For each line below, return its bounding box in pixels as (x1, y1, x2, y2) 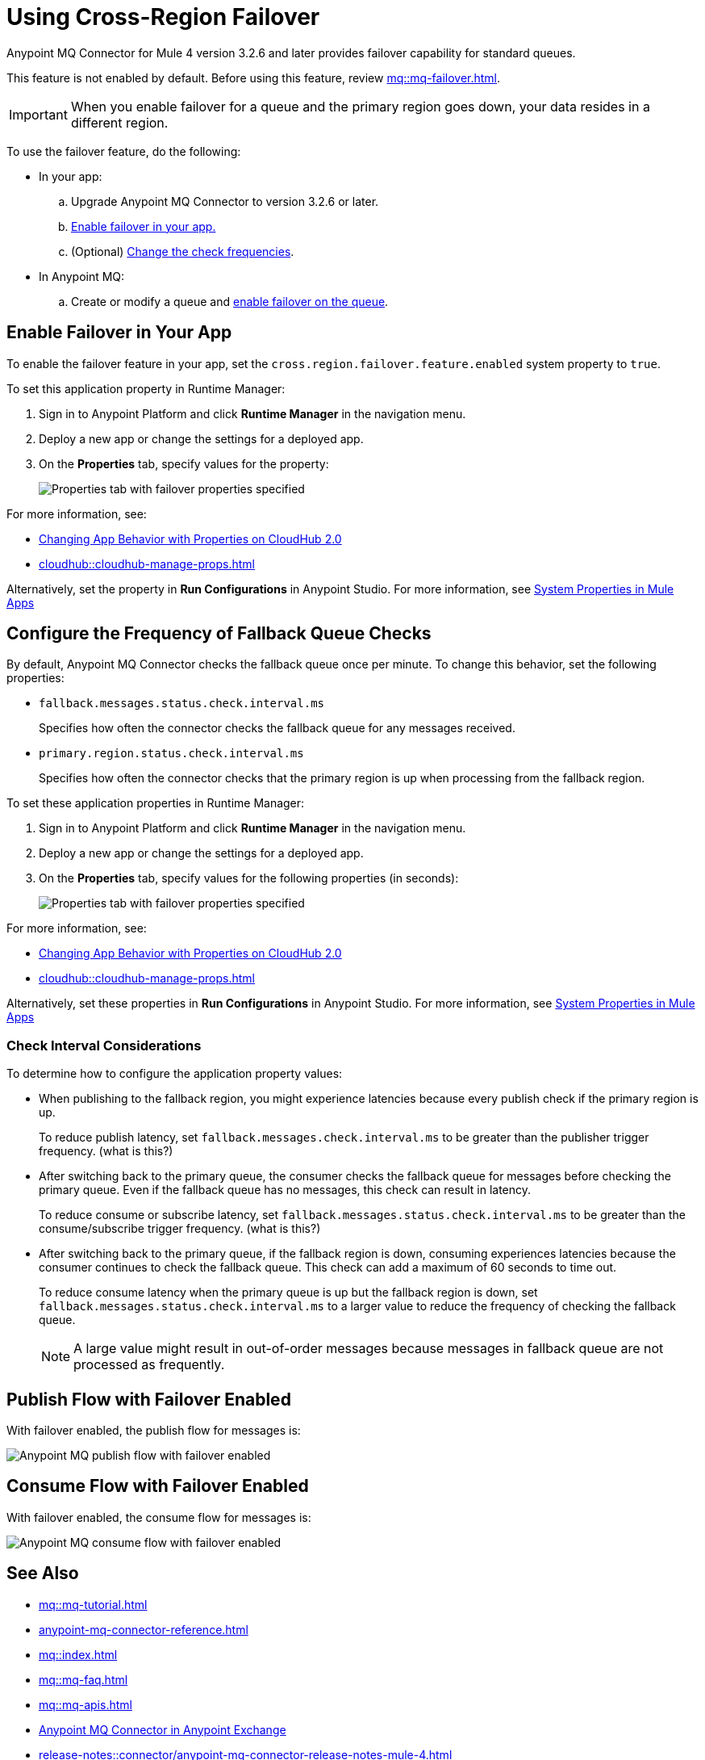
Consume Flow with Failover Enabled (6, 1476, 309, 1497)
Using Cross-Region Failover (6, 3, 320, 31)
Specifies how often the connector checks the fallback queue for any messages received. (39, 721, 515, 735)
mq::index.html (39, 1647, 118, 1662)
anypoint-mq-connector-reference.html (39, 1622, 248, 1636)
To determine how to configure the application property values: (6, 1066, 343, 1081)
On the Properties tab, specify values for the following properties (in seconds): (39, 871, 459, 886)
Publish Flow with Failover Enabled (6, 1389, 291, 1410)
